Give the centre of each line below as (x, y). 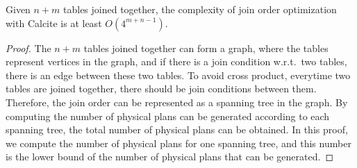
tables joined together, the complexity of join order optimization (200, 9)
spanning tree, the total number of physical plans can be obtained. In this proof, (177, 129)
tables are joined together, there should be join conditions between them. (161, 89)
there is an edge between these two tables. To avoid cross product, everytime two (178, 75)
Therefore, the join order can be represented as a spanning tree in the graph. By (177, 102)
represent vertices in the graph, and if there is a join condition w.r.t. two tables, (176, 61)
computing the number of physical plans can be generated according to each (168, 116)
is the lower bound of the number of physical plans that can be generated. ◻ (170, 157)
